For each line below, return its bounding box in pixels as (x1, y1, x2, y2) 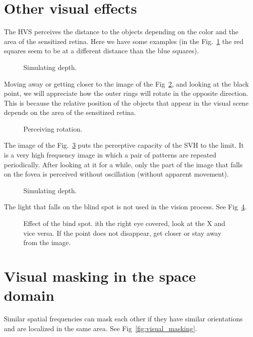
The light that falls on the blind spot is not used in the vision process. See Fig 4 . (4, 202, 247, 212)
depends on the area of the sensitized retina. (4, 107, 136, 117)
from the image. (23, 237, 71, 247)
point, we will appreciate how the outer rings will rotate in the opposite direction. (4, 88, 248, 98)
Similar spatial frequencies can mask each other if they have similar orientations (4, 314, 243, 324)
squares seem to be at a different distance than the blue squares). (4, 45, 199, 56)
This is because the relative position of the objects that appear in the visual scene (4, 97, 249, 108)
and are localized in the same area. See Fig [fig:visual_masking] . (4, 323, 197, 333)
